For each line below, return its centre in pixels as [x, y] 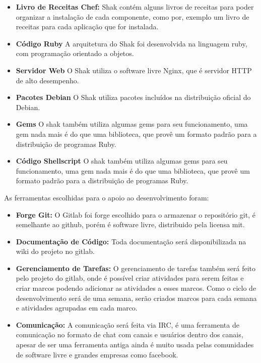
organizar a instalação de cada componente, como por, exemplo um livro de [133, 16]
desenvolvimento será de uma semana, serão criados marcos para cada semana [136, 298]
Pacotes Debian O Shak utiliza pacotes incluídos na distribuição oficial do [133, 97]
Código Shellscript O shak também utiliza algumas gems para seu [122, 161]
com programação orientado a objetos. [75, 53]
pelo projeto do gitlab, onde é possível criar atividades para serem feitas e [130, 278]
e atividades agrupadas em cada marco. [77, 308]
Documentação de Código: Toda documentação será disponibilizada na [131, 241]
